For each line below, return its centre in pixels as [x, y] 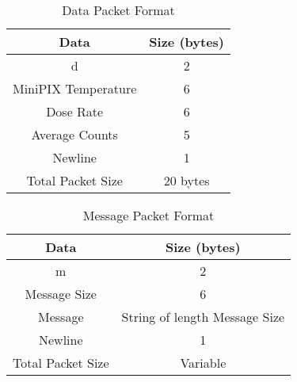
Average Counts [74, 134]
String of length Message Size [203, 317]
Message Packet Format [148, 215]
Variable [203, 363]
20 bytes [187, 180]
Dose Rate [75, 111]
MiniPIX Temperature [75, 88]
